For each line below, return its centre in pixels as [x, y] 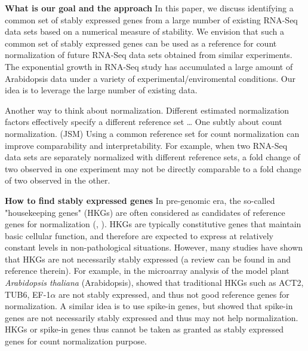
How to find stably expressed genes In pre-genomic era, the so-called [140, 200]
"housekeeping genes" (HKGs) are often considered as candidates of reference [145, 212]
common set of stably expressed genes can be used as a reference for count [141, 43]
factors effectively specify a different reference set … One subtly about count [144, 122]
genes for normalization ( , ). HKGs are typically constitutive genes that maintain [153, 224]
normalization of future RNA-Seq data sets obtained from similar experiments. [149, 55]
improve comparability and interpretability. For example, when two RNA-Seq [146, 145]
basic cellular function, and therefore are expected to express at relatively [139, 235]
